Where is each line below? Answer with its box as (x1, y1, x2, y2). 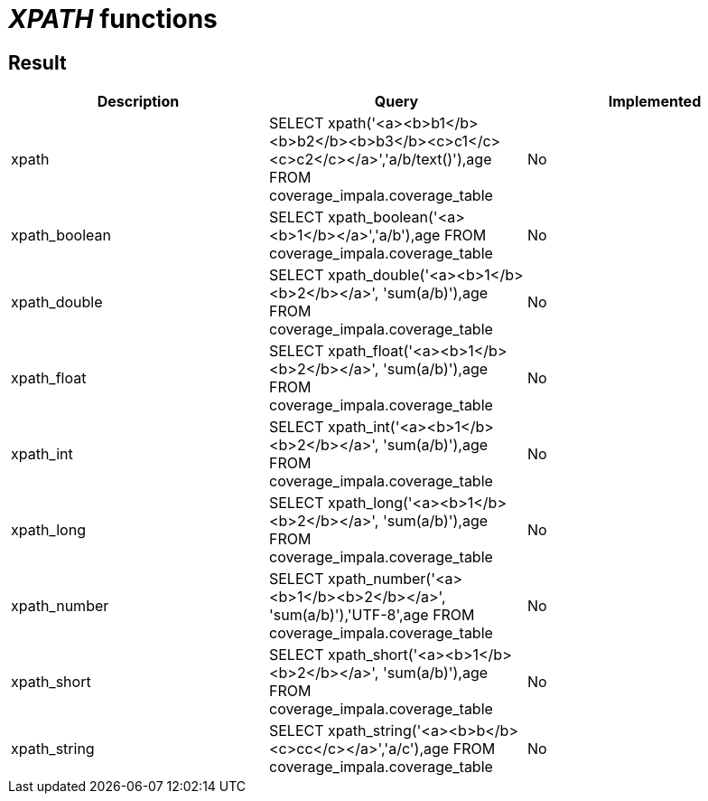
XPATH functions (8, 4, 218, 34)
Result (8, 51, 67, 74)
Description (97, 92, 180, 111)
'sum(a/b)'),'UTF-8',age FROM (268, 606, 475, 625)
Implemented (608, 92, 702, 111)
